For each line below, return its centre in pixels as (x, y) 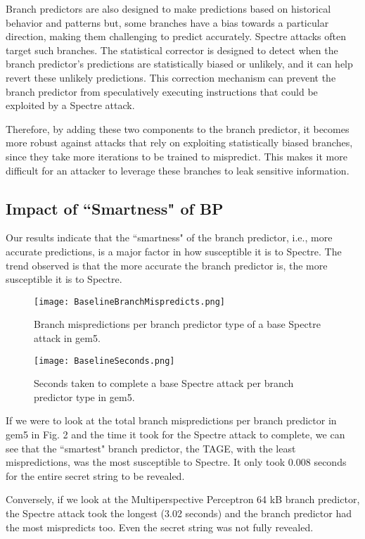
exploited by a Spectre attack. (70, 105)
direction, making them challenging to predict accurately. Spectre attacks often (176, 36)
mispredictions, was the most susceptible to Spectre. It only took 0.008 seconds (176, 462)
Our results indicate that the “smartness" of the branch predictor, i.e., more (169, 237)
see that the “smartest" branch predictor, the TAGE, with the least (151, 448)
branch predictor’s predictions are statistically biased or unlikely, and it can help (179, 64)
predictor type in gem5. (84, 397)
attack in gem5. (67, 337)
